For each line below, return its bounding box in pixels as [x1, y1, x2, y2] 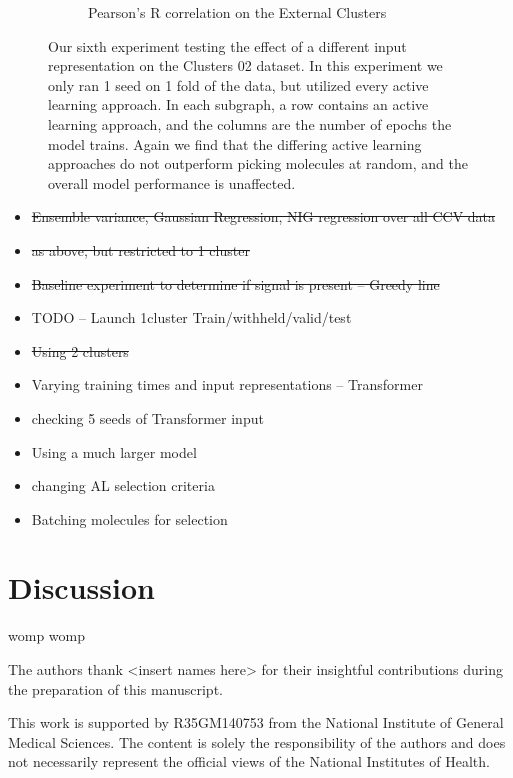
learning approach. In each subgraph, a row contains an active [48, 94, 429, 115]
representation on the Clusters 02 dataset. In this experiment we [48, 55, 443, 76]
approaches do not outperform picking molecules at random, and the [48, 153, 468, 174]
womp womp [8, 625, 85, 646]
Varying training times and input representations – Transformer [31, 374, 423, 395]
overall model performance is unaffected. [48, 172, 296, 193]
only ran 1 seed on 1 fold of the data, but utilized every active [48, 74, 429, 95]
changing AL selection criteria [31, 475, 215, 496]
